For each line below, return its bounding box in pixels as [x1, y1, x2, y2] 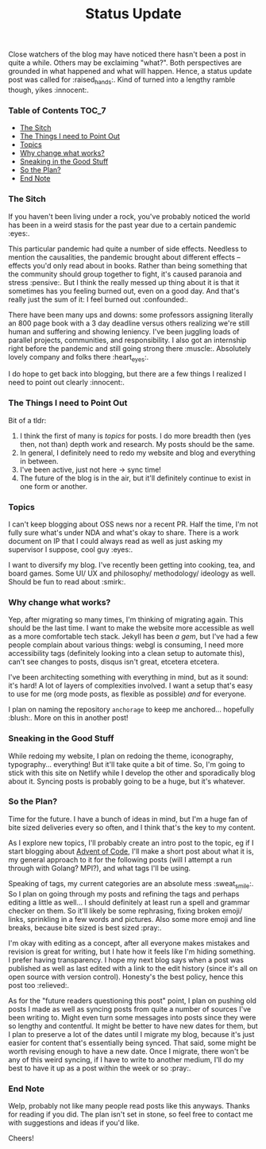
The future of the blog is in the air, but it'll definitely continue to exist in [19, 473, 252, 483]
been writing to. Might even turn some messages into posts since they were [8, 1012, 256, 1022]
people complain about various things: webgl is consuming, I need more [8, 640, 244, 650]
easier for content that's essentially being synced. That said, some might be [8, 1038, 256, 1047]
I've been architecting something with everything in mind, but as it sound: [8, 673, 249, 682]
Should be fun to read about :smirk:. [8, 576, 126, 586]
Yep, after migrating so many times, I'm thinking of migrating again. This [8, 615, 244, 624]
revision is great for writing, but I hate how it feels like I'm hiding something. [8, 947, 256, 956]
